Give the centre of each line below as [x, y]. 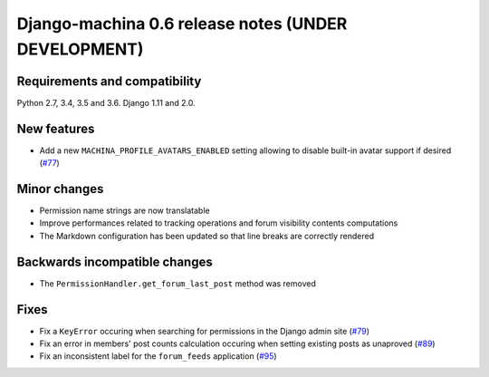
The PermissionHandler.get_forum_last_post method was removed [177, 283]
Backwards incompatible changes [115, 261]
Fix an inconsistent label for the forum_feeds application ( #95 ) [158, 356]
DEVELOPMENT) [80, 49]
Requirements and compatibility [109, 81]
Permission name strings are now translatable [125, 211]
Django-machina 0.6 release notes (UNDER [182, 24]
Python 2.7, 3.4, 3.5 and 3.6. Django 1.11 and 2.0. [106, 102]
